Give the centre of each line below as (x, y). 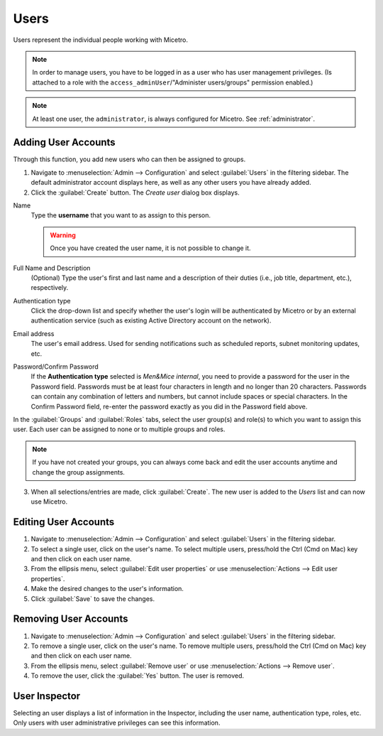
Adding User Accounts (65, 142)
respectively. (50, 288)
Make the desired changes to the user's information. (107, 589)
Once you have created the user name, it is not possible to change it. (150, 248)
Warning (63, 235)
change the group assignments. (79, 472)
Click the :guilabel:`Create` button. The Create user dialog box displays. (135, 193)
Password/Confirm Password (56, 367)
